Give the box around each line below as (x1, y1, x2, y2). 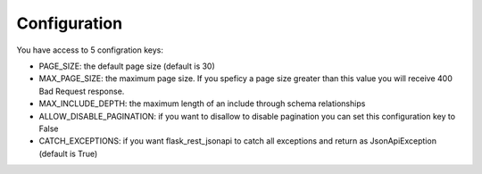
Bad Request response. (38, 86, 125, 96)
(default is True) (38, 148, 98, 159)
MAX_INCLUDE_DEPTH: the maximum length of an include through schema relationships (38, 98, 366, 109)
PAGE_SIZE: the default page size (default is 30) (38, 61, 216, 71)
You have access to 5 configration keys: (16, 45, 164, 55)
